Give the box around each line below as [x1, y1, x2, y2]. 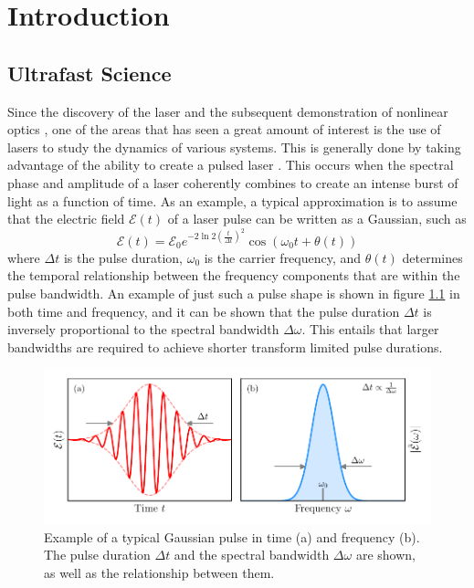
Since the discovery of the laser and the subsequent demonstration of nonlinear [7, 101, 448, 121]
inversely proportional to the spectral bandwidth [7, 320, 279, 339]
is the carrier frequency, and [204, 247, 362, 267]
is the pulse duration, [63, 247, 183, 267]
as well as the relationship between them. [44, 563, 275, 583]
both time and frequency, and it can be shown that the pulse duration [7, 301, 400, 320]
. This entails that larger [301, 320, 439, 339]
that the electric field [7, 209, 125, 228]
